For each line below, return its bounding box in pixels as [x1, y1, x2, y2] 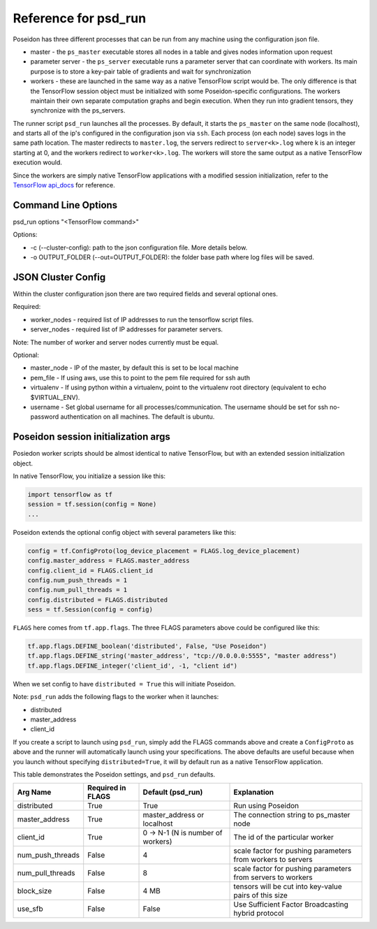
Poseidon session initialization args [13, 431, 171, 443]
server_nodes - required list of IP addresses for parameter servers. [30, 325, 223, 333]
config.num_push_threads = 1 [27, 576, 128, 584]
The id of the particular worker [233, 833, 334, 842]
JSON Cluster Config [13, 271, 106, 283]
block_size [17, 886, 52, 896]
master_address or [142, 810, 205, 820]
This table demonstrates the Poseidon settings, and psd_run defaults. [13, 770, 216, 779]
